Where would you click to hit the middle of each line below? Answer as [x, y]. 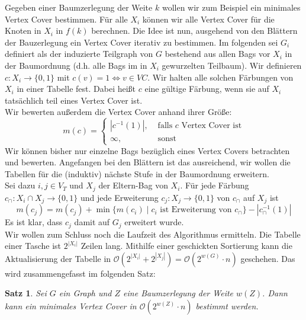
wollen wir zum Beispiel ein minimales [231, 7]
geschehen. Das [268, 258]
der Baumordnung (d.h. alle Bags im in [76, 65]
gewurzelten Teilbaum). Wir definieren [232, 65]
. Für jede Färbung [215, 185]
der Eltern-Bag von [133, 185]
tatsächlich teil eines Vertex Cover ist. [74, 100]
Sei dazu [20, 185]
